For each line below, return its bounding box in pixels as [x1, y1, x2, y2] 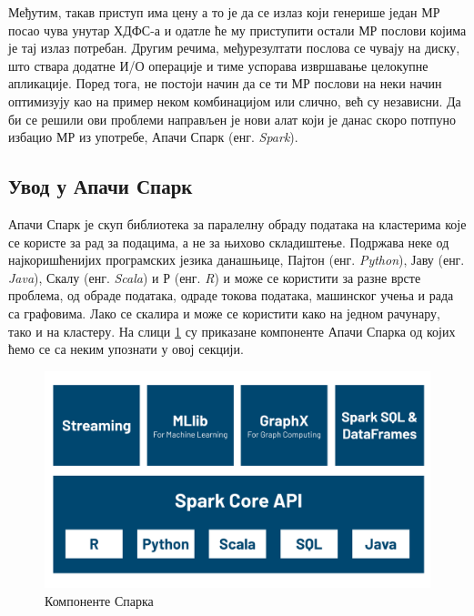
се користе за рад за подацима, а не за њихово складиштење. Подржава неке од [8, 232, 449, 251]
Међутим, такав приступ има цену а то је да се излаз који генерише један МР [8, 3, 440, 21]
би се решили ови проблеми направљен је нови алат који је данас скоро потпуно [8, 109, 456, 128]
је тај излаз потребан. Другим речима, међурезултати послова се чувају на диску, [8, 38, 460, 57]
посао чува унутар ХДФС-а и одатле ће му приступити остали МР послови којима [8, 20, 467, 39]
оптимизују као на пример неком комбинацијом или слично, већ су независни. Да [8, 91, 461, 110]
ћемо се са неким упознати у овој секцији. [8, 339, 244, 358]
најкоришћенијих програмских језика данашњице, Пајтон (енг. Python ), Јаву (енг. [8, 250, 465, 269]
